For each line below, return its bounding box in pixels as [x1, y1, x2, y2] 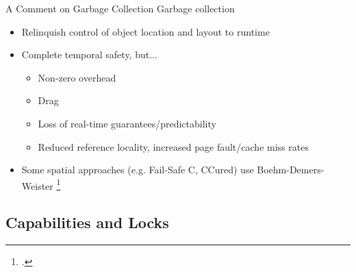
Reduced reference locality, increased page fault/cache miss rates [38, 139, 309, 153]
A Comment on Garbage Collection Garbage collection [5, 1, 235, 15]
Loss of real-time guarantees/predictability [38, 116, 216, 130]
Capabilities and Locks [5, 212, 169, 233]
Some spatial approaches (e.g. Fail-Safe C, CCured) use [21, 162, 254, 177]
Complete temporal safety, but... [21, 47, 157, 62]
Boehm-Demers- [257, 162, 325, 177]
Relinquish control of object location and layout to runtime [21, 24, 270, 38]
